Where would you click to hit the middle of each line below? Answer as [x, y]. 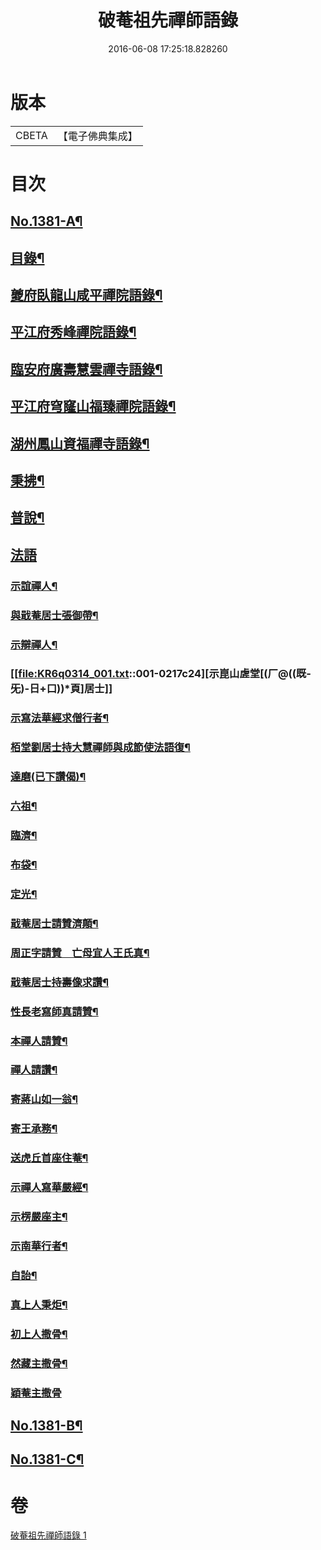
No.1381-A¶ [46, 221]
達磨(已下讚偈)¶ [48, 777]
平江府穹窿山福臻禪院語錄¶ [93, 406]
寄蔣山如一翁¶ [44, 1099]
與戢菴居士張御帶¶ [54, 615]
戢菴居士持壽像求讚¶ [60, 982]
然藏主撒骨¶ [39, 1363]
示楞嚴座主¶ [39, 1217]
